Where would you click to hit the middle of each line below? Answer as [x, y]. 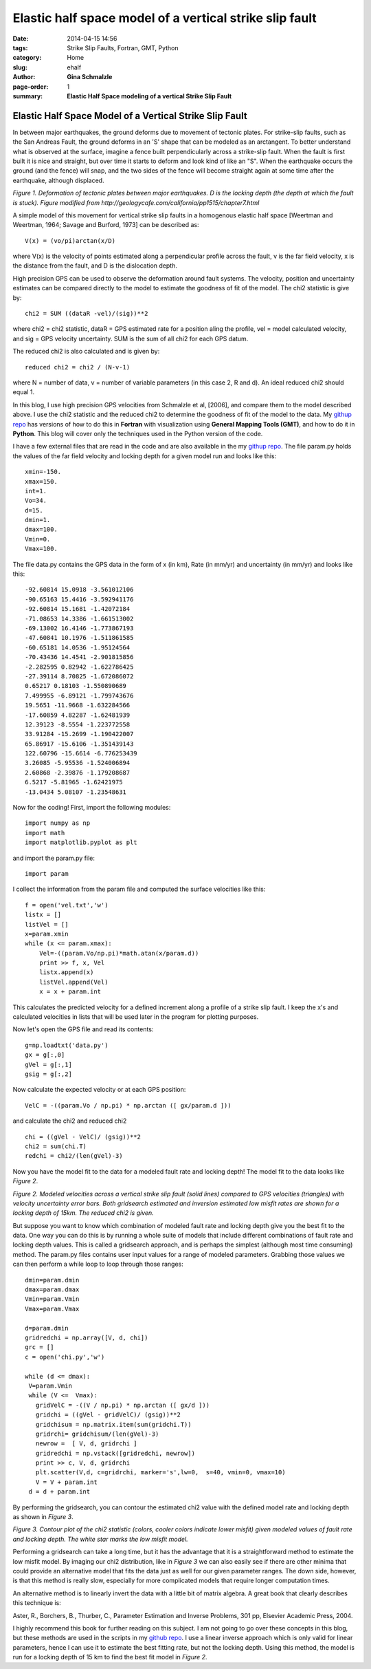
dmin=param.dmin [52, 1280]
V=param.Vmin [50, 1386]
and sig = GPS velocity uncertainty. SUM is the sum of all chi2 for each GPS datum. [131, 338]
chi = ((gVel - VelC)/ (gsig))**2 [83, 1137]
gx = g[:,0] [45, 1055]
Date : [21, 39]
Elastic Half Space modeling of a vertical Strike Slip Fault [149, 96]
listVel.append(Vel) [74, 982]
